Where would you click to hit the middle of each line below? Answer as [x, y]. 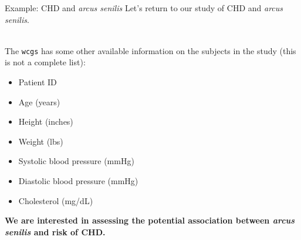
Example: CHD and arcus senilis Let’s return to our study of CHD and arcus [144, 8]
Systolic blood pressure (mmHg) [76, 161]
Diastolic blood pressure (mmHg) [78, 181]
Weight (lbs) [41, 141]
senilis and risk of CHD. [55, 231]
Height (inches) [46, 121]
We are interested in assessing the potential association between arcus [150, 220]
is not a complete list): [45, 62]
